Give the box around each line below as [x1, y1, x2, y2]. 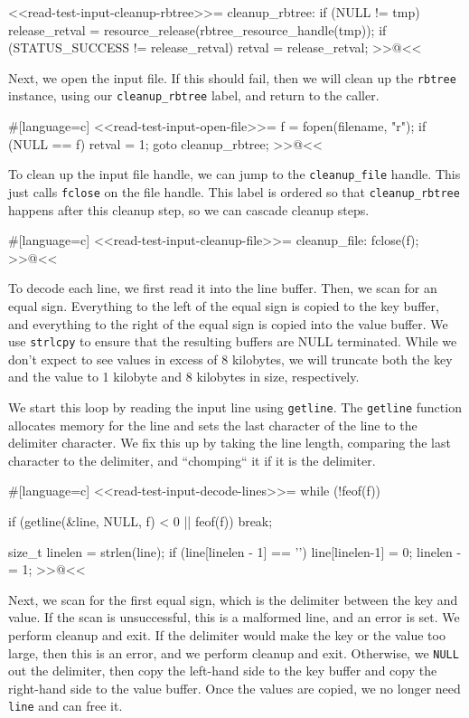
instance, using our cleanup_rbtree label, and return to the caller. [8, 86, 380, 105]
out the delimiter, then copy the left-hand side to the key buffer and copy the [8, 661, 437, 680]
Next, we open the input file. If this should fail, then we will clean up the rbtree [8, 68, 456, 87]
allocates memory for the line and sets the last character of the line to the [8, 415, 417, 434]
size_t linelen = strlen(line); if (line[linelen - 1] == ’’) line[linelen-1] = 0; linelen [8, 542, 453, 561]
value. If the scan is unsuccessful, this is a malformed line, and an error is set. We [8, 608, 460, 627]
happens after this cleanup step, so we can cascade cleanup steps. [8, 200, 370, 219]
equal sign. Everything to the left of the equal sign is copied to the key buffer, [8, 296, 439, 315]
